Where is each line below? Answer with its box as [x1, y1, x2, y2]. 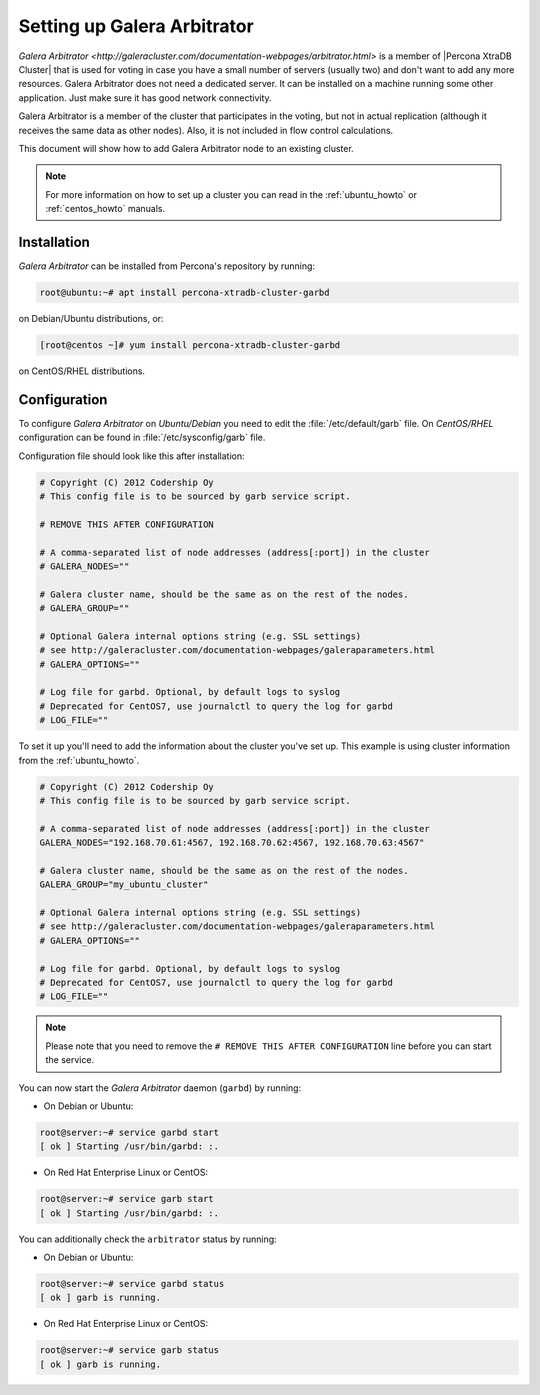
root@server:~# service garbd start [39, 1126, 220, 1138]
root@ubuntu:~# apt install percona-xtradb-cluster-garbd [39, 286, 330, 298]
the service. [45, 1054, 95, 1066]
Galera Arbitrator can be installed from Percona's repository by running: [18, 260, 315, 272]
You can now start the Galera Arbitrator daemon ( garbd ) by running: [18, 1081, 302, 1094]
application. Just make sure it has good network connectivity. [18, 91, 272, 104]
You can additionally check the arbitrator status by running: [18, 1233, 277, 1245]
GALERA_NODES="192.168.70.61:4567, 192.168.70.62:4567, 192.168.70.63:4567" [39, 837, 425, 849]
